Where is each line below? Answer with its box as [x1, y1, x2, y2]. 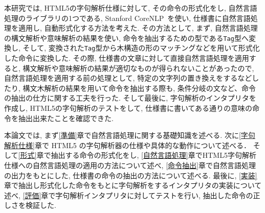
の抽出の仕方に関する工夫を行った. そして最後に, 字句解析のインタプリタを [4, 92, 256, 103]
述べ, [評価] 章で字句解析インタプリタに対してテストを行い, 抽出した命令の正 [4, 190, 260, 200]
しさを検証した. [4, 200, 56, 210]
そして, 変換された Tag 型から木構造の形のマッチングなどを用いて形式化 [23, 42, 260, 53]
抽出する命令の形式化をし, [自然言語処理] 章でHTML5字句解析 [51, 150, 256, 160]
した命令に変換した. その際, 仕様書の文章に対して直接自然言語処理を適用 [4, 53, 249, 63]
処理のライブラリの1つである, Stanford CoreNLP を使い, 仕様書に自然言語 [4, 12, 251, 23]
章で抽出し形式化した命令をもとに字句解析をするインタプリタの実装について [4, 180, 262, 191]
